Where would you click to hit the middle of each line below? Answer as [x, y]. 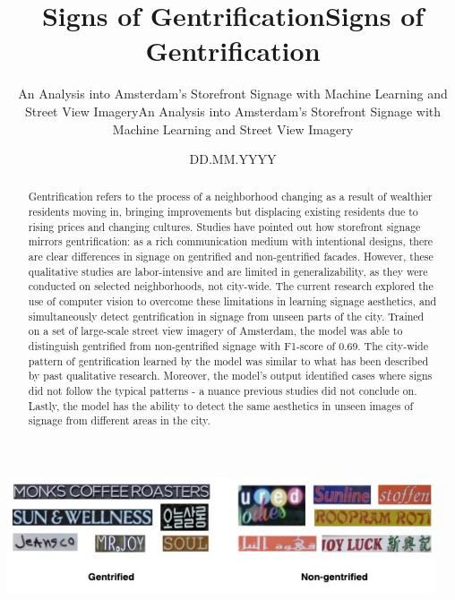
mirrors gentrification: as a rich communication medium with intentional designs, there [231, 241]
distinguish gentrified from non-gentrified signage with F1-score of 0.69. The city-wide [228, 346]
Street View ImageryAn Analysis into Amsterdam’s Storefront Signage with [233, 111]
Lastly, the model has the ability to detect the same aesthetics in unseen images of [221, 405]
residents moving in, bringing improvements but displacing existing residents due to [223, 212]
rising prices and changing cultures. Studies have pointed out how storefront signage [224, 226]
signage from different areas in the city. [119, 420]
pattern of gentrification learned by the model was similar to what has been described [228, 360]
